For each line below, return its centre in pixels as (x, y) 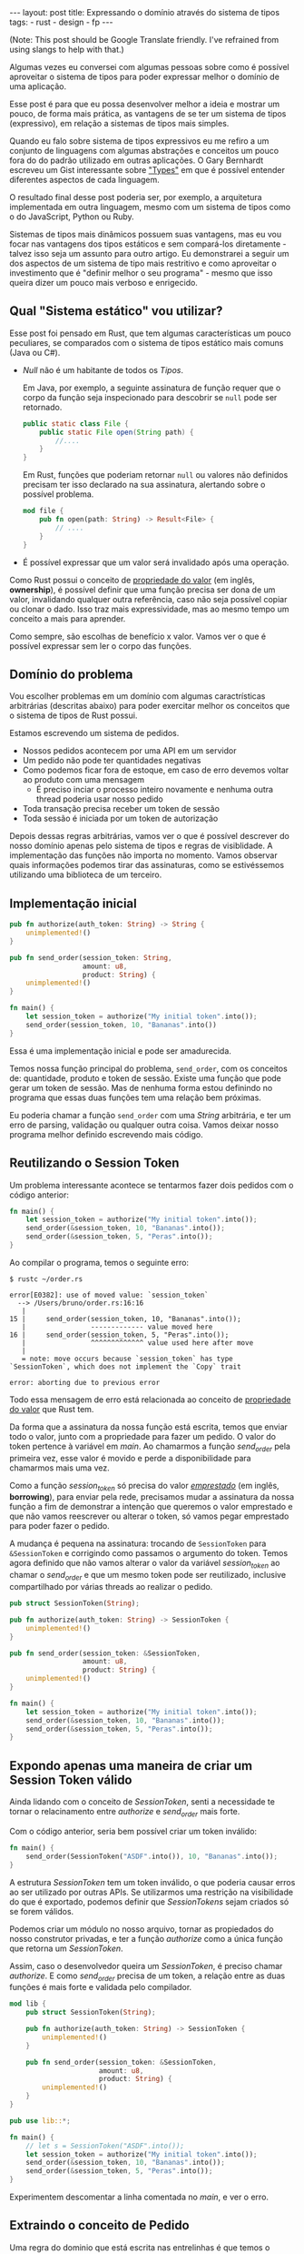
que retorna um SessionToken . (67, 1948)
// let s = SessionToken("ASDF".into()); (105, 2146)
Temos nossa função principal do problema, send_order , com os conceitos (148, 1068)
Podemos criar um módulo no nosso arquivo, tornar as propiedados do (142, 1929)
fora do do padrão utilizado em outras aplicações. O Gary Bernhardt (137, 160)
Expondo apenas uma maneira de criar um (131, 1766)
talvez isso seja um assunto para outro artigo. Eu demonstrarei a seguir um (149, 253)
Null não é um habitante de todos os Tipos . (103, 369)
